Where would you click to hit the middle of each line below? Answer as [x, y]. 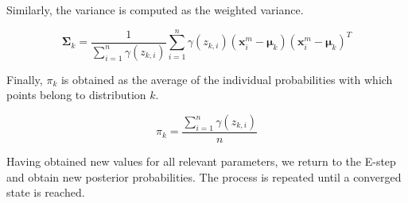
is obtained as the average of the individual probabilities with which [227, 79]
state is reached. [46, 192]
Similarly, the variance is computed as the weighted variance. [155, 10]
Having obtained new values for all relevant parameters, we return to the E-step [201, 161]
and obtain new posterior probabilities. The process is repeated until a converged [204, 176]
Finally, [25, 79]
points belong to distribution [76, 95]
